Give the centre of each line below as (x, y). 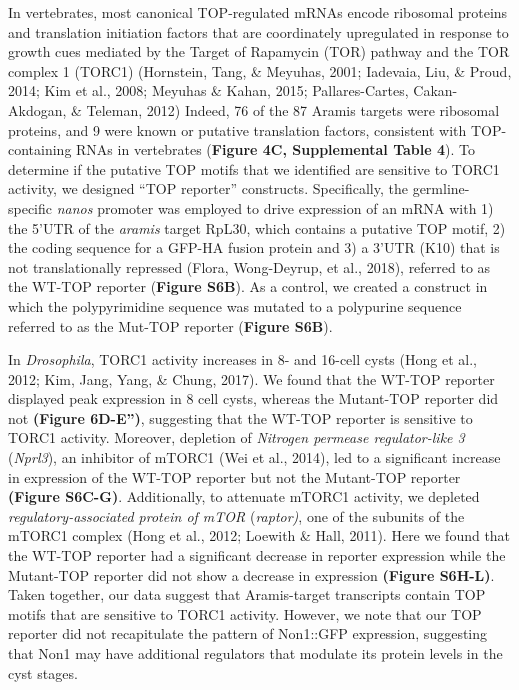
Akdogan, (37, 109)
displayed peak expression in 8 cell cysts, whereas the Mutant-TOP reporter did (253, 398)
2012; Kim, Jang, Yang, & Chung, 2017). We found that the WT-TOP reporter (251, 378)
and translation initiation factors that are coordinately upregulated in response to (258, 31)
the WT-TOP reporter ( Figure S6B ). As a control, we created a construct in (248, 286)
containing (40, 149)
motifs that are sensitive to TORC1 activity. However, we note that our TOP (245, 613)
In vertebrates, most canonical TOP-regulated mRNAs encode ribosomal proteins (258, 12)
